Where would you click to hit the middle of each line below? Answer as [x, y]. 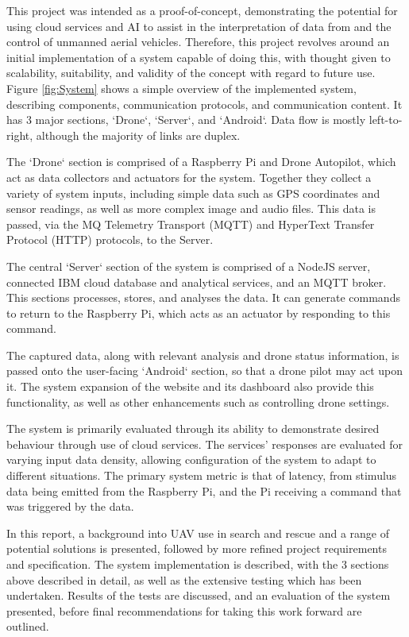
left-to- [386, 120]
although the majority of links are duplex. [138, 135]
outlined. [28, 626]
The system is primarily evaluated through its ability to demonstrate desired [193, 429]
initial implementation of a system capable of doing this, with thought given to [199, 57]
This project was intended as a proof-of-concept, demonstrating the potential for [202, 10]
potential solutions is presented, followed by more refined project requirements [197, 548]
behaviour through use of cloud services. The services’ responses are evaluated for [205, 444]
